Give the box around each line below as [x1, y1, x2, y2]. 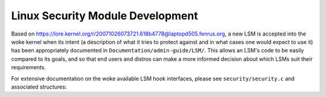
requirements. [11, 64, 46, 71]
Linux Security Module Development [11, 9, 199, 22]
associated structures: [11, 83, 67, 90]
